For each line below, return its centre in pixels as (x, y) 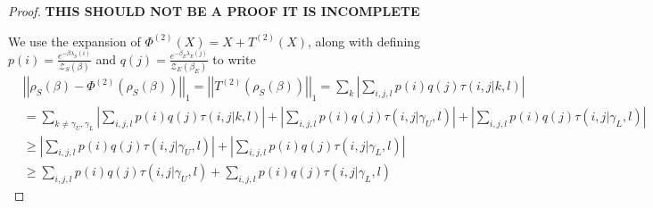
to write (234, 58)
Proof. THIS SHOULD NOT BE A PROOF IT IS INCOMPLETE (214, 11)
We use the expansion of (74, 41)
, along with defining (364, 41)
